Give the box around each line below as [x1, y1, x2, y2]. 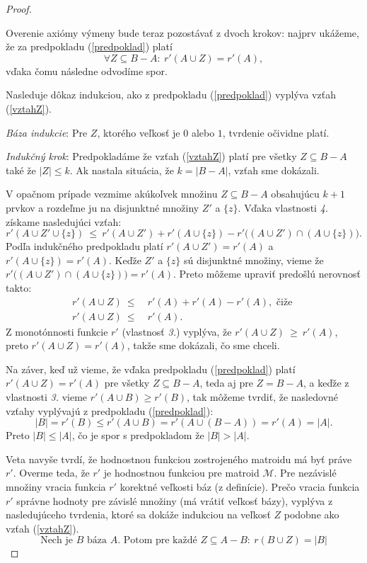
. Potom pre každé [117, 535, 197, 546]
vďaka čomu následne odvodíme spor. [6, 63, 168, 78]
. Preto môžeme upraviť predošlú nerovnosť [173, 266, 361, 281]
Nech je [40, 535, 74, 546]
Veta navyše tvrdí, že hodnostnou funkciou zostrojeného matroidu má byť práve [6, 451, 352, 466]
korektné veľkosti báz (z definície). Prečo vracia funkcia [120, 479, 360, 494]
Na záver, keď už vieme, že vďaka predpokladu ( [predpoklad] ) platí [6, 361, 296, 376]
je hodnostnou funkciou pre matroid [103, 465, 260, 480]
